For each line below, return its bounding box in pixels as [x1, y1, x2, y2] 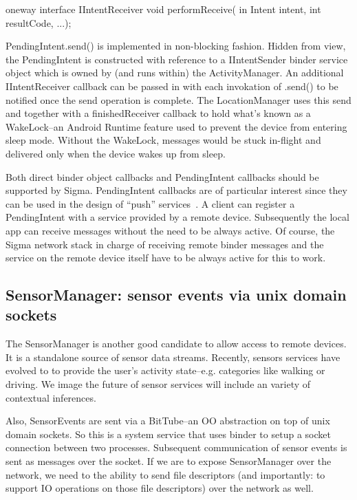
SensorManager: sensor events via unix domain [6, 284, 347, 305]
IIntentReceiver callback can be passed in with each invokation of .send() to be [6, 78, 338, 93]
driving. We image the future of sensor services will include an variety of [6, 377, 311, 391]
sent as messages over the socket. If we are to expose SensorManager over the [6, 454, 332, 468]
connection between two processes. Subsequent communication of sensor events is [6, 440, 347, 455]
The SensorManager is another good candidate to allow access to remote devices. [6, 336, 347, 351]
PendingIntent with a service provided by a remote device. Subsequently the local [6, 210, 349, 224]
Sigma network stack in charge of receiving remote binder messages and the [6, 237, 324, 251]
